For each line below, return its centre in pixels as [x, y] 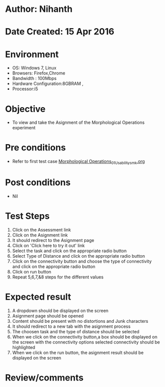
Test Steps [28, 216]
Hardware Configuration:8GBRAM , [48, 84]
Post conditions [38, 182]
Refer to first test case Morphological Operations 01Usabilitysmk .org [79, 162]
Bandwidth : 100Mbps [34, 78]
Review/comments [44, 377]
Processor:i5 [25, 89]
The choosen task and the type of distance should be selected [76, 331]
